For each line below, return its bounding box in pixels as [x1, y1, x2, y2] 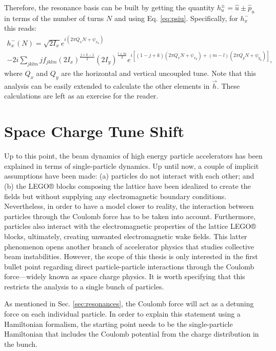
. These [216, 80, 240, 91]
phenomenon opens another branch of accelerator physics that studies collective [4, 241, 254, 251]
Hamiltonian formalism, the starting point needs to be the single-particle [4, 318, 233, 329]
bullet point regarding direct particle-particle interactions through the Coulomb [4, 261, 254, 271]
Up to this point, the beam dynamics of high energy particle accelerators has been [4, 150, 263, 161]
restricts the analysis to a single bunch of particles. [4, 281, 164, 291]
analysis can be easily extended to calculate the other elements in [4, 80, 210, 91]
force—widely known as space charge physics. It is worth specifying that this [4, 271, 245, 282]
